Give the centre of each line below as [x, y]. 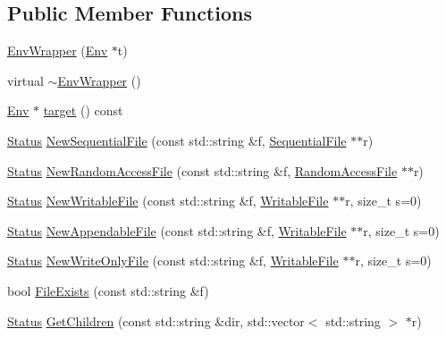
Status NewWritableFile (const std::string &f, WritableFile [168, 201]
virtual [25, 80]
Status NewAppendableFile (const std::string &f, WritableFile [177, 230]
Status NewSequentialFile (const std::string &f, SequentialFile [177, 140]
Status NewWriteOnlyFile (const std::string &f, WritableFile [173, 261]
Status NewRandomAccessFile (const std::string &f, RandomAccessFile [202, 170]
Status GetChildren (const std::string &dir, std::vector [156, 320]
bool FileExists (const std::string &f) [108, 290]
